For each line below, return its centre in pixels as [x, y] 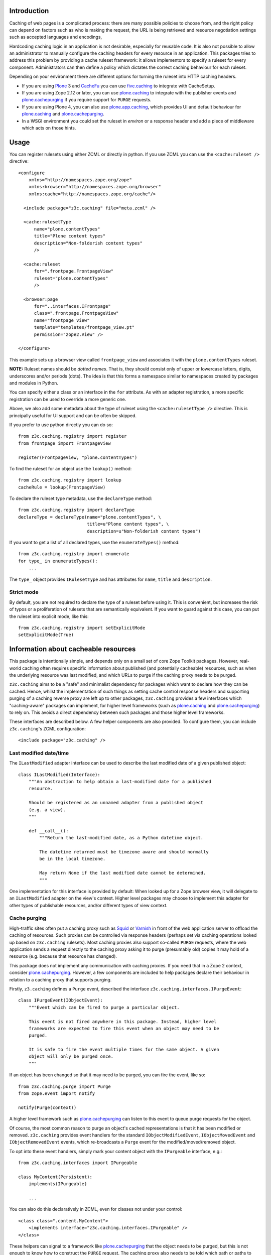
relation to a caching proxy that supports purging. [60, 979]
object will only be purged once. [71, 1056]
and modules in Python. [34, 383]
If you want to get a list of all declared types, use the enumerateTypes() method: [95, 543]
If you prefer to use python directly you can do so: [61, 425]
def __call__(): [48, 831]
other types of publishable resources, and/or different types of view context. [88, 905]
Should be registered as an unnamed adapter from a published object [116, 803]
